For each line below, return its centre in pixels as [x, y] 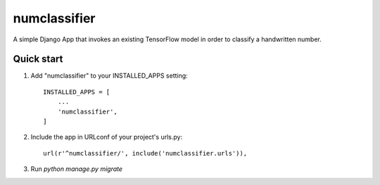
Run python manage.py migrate [77, 169]
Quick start [38, 59]
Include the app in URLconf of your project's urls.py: [107, 137]
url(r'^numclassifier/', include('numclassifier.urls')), [145, 153]
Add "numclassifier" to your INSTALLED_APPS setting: [109, 76]
